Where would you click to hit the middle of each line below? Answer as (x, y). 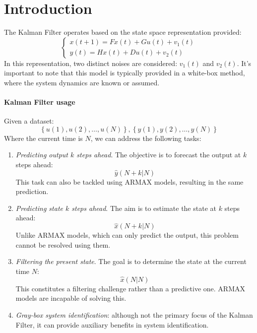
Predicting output (42, 155)
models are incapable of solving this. (71, 298)
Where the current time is (43, 138)
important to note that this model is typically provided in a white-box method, (125, 73)
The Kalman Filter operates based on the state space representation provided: (123, 32)
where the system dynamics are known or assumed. (82, 82)
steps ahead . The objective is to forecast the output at (159, 155)
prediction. (32, 191)
